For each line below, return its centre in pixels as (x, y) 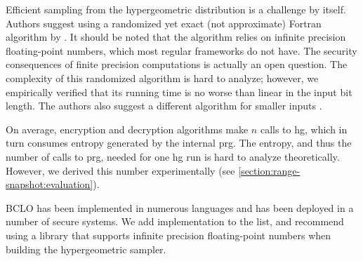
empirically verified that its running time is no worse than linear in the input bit (179, 92)
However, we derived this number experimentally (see (120, 170)
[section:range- (269, 170)
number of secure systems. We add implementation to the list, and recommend (175, 221)
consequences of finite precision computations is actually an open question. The (177, 64)
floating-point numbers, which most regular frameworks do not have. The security (181, 50)
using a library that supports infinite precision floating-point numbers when (169, 235)
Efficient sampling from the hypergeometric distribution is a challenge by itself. (176, 9)
